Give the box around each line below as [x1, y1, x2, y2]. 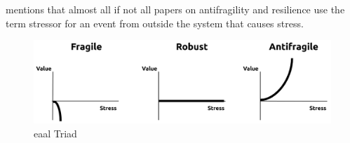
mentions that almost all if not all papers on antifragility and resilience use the [6, 2, 345, 16]
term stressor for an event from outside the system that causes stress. [6, 15, 304, 30]
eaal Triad [34, 125, 77, 140]
